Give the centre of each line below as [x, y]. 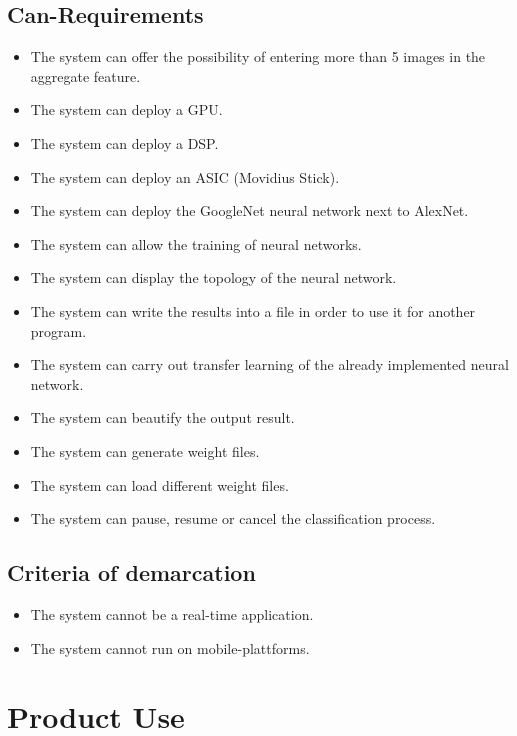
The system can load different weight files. [159, 484]
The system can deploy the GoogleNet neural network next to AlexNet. [249, 210]
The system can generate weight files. [145, 450]
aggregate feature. [85, 75]
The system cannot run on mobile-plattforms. [170, 647]
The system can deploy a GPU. [126, 109]
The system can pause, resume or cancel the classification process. [233, 518]
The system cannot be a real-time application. [172, 613]
